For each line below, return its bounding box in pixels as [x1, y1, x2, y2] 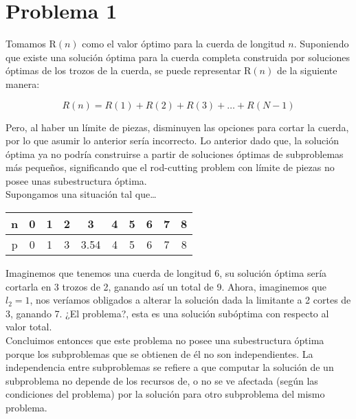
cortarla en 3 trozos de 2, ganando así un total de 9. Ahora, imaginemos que [5, 279, 327, 293]
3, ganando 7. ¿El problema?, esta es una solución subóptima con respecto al [5, 306, 329, 320]
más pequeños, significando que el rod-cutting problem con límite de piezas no [5, 160, 335, 174]
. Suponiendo [293, 36, 349, 51]
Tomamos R [5, 36, 56, 51]
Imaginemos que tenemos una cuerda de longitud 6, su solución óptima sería [5, 266, 327, 280]
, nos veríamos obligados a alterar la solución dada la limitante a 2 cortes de [30, 293, 351, 307]
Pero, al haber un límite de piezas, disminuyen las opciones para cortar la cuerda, [5, 120, 349, 134]
